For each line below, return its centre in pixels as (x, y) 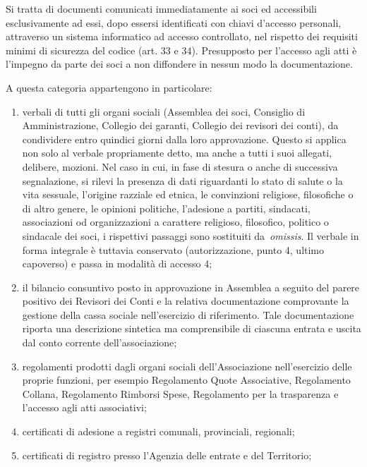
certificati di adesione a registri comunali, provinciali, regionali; (158, 431)
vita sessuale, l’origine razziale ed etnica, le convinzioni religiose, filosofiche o (188, 194)
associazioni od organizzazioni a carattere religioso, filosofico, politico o (175, 222)
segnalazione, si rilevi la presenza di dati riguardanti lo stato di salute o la (182, 180)
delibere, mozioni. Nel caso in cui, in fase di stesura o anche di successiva (180, 166)
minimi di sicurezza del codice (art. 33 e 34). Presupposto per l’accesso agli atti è (181, 50)
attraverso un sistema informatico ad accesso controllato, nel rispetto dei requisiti (182, 36)
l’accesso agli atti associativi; (84, 407)
